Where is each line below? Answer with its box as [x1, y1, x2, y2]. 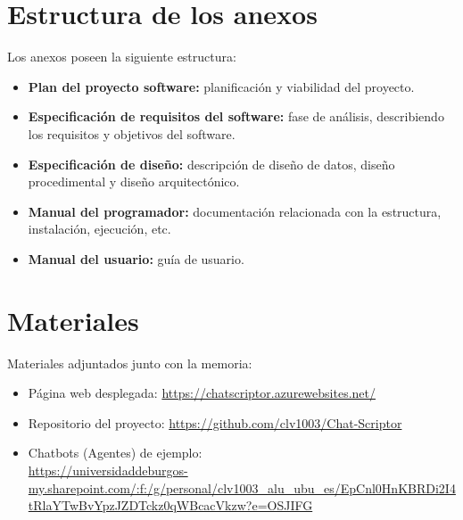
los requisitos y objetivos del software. [28, 124, 236, 143]
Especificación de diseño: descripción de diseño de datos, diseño [28, 154, 395, 173]
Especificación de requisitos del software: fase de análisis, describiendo [28, 107, 444, 126]
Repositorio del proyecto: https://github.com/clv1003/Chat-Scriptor [28, 413, 402, 432]
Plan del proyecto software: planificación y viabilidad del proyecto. [28, 77, 415, 95]
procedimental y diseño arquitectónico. [28, 172, 240, 191]
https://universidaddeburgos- [28, 460, 188, 479]
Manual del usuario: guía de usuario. [28, 249, 244, 268]
